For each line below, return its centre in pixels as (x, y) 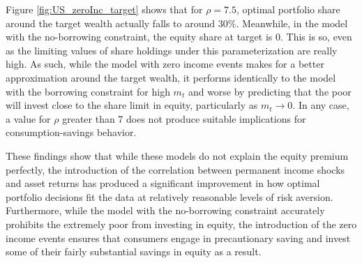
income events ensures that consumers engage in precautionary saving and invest (178, 238)
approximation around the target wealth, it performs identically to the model (171, 77)
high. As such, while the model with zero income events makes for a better (165, 64)
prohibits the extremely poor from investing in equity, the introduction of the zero (181, 224)
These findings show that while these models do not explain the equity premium (177, 155)
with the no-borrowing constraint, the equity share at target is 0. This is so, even (179, 37)
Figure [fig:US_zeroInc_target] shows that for (104, 9)
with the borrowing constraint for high (88, 91)
